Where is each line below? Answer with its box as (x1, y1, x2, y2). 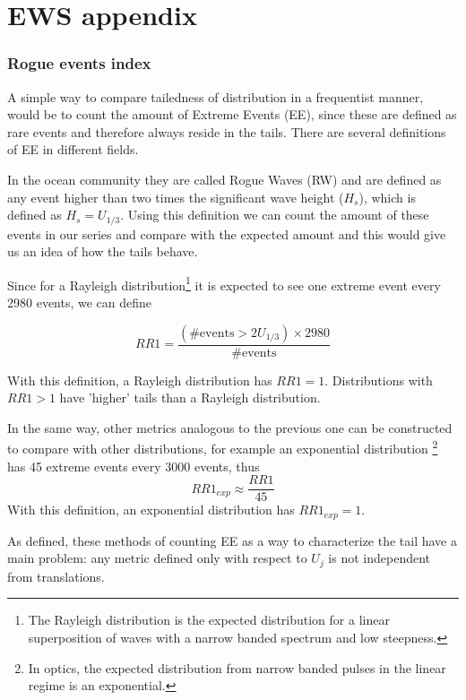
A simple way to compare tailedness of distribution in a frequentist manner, (7, 87, 424, 106)
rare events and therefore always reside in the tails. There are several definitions (7, 122, 446, 141)
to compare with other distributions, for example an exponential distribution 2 (7, 436, 438, 458)
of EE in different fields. (7, 140, 139, 159)
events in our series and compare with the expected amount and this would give (7, 224, 446, 243)
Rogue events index (7, 52, 151, 74)
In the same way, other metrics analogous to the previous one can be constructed (7, 418, 453, 436)
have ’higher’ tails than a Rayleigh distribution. (59, 388, 321, 407)
